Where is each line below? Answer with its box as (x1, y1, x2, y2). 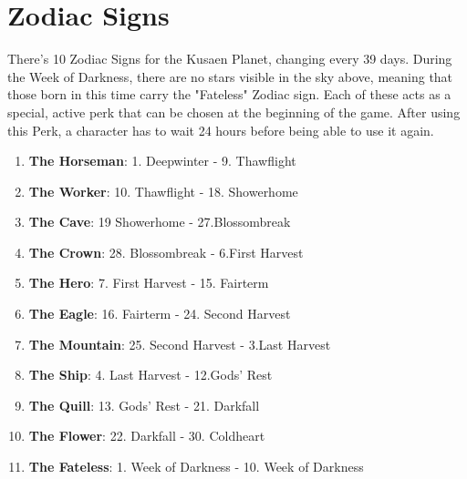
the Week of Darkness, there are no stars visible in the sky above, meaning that (7, 66, 453, 86)
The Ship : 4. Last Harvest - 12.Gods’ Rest (28, 365, 273, 384)
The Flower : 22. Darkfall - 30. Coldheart (28, 426, 265, 445)
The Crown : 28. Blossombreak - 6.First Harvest (28, 242, 304, 261)
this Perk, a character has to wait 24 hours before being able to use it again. (7, 120, 434, 139)
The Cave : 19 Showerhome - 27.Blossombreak (28, 212, 291, 231)
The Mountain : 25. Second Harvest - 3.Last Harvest (28, 334, 331, 353)
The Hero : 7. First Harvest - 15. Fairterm (28, 273, 269, 292)
